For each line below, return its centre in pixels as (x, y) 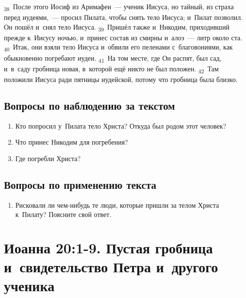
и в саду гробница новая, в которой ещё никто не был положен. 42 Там (111, 69)
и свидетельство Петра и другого (111, 267)
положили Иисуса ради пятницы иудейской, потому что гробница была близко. (121, 79)
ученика (29, 286)
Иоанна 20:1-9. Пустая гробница (108, 247)
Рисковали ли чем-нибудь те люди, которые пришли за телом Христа (117, 205)
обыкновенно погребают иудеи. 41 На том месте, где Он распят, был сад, (113, 58)
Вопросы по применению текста (80, 184)
